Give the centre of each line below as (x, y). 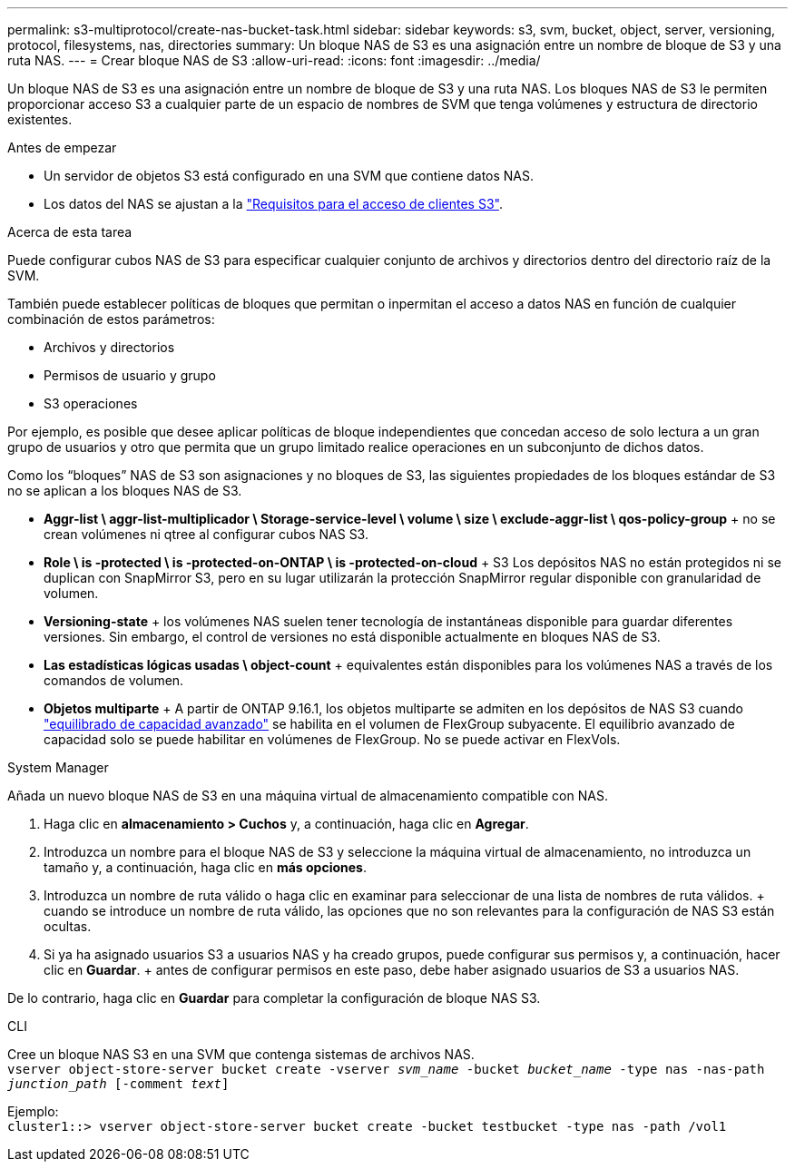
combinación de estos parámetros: (111, 319)
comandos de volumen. (114, 680)
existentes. (40, 119)
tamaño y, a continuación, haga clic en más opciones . (205, 867)
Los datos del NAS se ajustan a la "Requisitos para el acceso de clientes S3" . (273, 204)
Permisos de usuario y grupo (130, 375)
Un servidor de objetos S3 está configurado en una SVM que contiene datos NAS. (289, 176)
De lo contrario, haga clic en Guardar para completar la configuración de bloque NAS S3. (274, 998)
